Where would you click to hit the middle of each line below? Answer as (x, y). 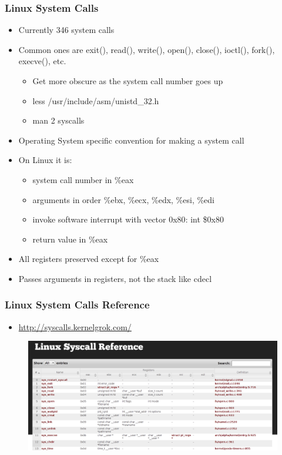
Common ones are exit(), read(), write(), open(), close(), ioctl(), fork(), (147, 49)
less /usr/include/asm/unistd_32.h (96, 100)
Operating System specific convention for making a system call (131, 140)
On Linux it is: (45, 160)
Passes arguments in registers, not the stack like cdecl (115, 278)
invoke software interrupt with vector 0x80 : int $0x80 (128, 219)
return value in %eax (70, 239)
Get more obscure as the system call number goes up (128, 81)
